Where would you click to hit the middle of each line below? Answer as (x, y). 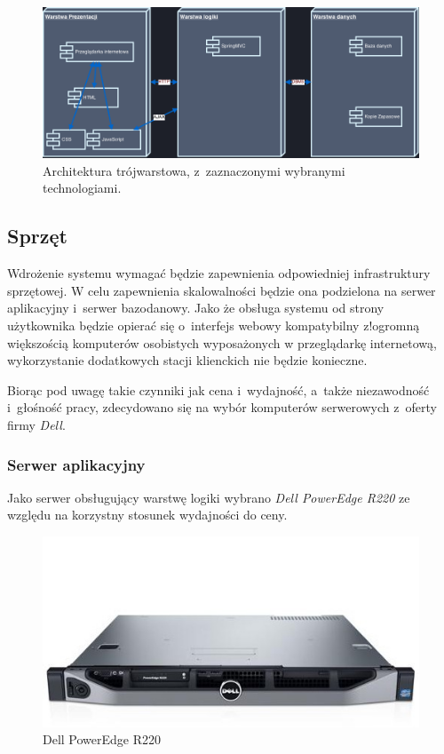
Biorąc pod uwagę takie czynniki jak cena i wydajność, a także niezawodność (218, 389)
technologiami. (82, 188)
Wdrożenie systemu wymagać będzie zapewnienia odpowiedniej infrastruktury (219, 273)
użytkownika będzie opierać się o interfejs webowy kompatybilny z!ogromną (214, 325)
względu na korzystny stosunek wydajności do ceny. (147, 515)
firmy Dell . (36, 425)
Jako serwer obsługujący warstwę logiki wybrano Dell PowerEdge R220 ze (209, 497)
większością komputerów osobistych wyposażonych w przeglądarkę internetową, (222, 342)
